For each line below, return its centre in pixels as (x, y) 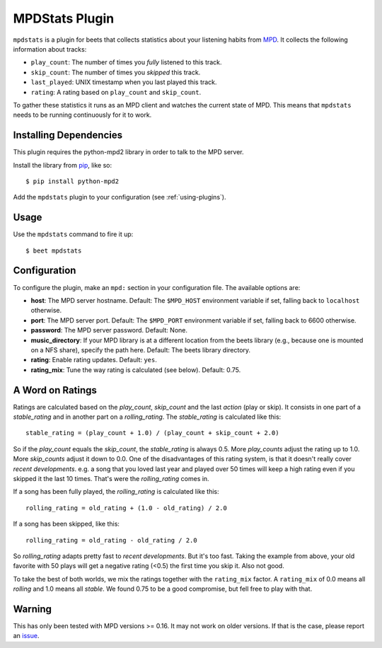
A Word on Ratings (55, 390)
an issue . (26, 636)
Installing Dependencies (68, 135)
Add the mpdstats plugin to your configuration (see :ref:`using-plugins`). (120, 197)
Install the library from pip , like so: (63, 165)
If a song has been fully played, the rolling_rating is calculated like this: (116, 492)
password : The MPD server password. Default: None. (109, 330)
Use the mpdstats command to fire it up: (73, 234)
